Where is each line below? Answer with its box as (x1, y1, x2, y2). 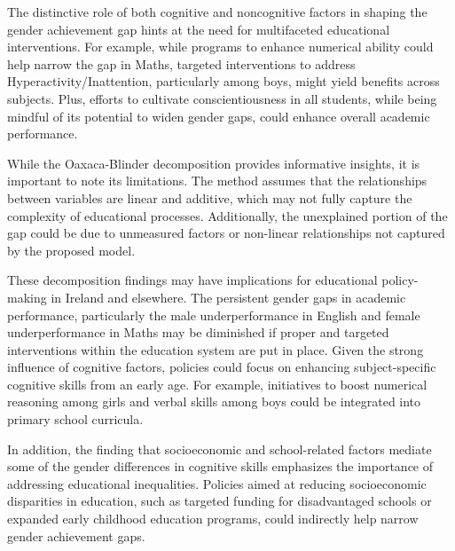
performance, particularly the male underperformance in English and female (7, 305, 420, 324)
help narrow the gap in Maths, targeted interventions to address (7, 54, 356, 73)
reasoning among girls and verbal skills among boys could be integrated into (7, 392, 421, 411)
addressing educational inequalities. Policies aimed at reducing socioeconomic (7, 474, 427, 492)
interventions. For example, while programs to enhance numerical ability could (7, 37, 434, 56)
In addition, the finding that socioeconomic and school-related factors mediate (7, 439, 432, 458)
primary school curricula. (7, 410, 144, 429)
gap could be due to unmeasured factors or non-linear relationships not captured (7, 224, 445, 242)
